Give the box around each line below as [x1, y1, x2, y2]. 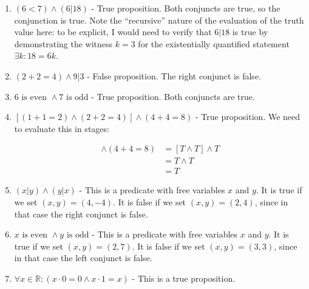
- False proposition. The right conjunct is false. [87, 69, 261, 82]
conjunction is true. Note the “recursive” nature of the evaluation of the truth [14, 13, 304, 26]
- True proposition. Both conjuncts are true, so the [91, 2, 280, 14]
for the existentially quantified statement [138, 37, 290, 50]
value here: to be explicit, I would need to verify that [14, 25, 212, 38]
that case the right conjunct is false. [14, 207, 148, 220]
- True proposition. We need [195, 110, 301, 123]
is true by [232, 25, 268, 38]
